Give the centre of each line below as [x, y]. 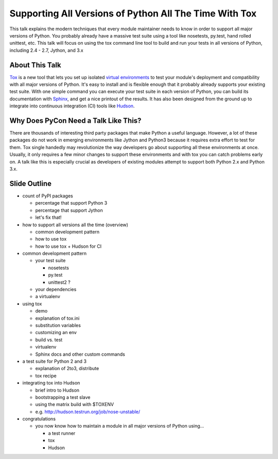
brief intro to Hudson [57, 390]
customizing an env [56, 333]
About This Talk [35, 65]
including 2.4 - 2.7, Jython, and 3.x [46, 50]
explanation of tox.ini [57, 318]
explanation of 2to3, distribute [67, 369]
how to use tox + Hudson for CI [68, 246]
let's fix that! [48, 217]
